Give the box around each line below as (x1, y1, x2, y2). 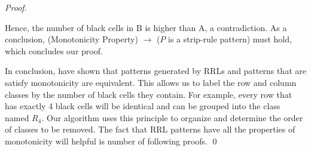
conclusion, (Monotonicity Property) (5, 33, 138, 45)
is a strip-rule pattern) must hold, (168, 33, 292, 45)
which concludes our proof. (5, 44, 103, 57)
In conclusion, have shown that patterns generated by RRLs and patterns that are (5, 64, 306, 77)
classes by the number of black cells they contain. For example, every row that (5, 88, 292, 100)
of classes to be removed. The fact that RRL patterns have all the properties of (5, 123, 295, 135)
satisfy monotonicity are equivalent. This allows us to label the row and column (5, 76, 297, 88)
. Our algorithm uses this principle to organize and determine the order (41, 111, 303, 124)
